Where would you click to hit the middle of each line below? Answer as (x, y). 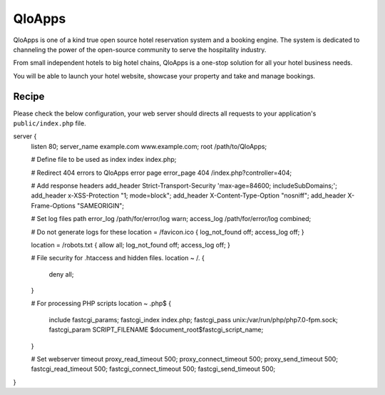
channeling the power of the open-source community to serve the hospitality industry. (140, 49)
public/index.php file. (50, 123)
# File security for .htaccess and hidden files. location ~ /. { (118, 258)
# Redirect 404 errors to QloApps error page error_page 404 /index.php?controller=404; (161, 173)
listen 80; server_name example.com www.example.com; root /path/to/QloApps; (149, 146)
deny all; (61, 274)
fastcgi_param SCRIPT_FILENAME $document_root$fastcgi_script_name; (156, 330)
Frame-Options (53, 205)
